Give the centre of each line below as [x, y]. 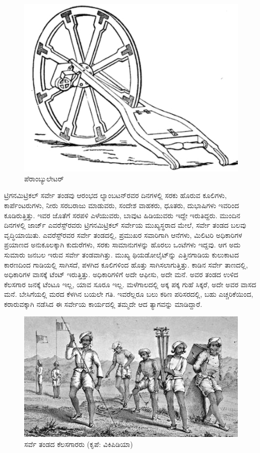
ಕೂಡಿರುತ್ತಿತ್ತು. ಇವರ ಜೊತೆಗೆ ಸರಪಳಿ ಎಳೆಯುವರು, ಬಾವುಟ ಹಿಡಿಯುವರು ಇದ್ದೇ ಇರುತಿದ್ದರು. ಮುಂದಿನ [122, 215]
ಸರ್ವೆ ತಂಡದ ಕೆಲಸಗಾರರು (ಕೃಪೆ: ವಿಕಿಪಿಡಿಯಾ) [79, 444]
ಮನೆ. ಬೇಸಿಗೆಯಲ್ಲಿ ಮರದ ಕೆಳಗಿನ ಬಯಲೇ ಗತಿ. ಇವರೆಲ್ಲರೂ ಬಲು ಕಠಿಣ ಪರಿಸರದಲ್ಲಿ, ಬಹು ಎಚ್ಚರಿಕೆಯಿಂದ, [129, 294]
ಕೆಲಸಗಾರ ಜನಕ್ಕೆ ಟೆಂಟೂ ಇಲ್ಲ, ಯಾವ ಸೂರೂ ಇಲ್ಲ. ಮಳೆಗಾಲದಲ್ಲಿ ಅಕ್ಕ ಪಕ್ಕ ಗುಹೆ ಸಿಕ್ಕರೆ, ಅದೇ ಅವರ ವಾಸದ [130, 284]
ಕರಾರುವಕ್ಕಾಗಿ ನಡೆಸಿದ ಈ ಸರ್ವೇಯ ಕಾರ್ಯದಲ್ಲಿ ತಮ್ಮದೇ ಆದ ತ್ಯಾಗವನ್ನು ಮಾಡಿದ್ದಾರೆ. [103, 304]
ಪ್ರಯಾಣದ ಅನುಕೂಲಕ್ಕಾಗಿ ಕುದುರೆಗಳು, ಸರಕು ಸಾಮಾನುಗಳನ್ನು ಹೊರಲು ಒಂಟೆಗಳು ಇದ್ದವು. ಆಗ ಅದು [122, 245]
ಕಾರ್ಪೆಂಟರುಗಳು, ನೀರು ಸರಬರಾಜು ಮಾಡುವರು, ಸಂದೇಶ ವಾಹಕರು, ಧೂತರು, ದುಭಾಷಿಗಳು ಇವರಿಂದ [122, 205]
